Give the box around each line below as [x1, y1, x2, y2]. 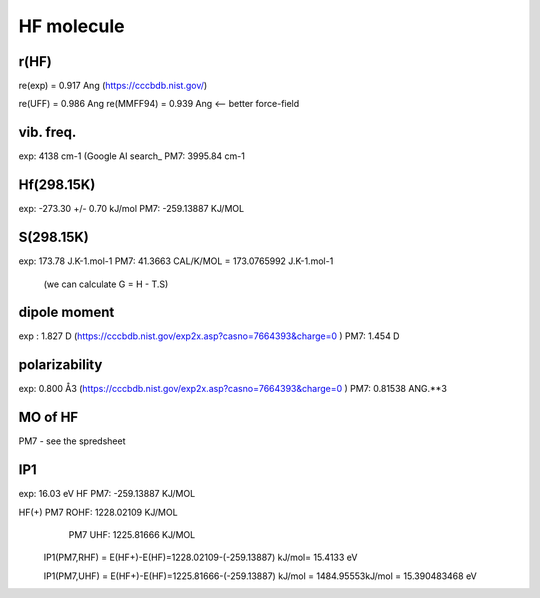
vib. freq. [18, 124, 77, 141]
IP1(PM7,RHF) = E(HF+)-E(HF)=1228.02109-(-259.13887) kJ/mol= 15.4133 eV [43, 551, 358, 564]
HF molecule [18, 15, 125, 37]
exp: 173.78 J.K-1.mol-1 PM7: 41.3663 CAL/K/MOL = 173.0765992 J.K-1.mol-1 [18, 255, 334, 267]
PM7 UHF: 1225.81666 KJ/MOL [68, 528, 196, 540]
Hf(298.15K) [18, 176, 96, 194]
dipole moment [18, 304, 115, 321]
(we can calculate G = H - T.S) [43, 278, 169, 290]
